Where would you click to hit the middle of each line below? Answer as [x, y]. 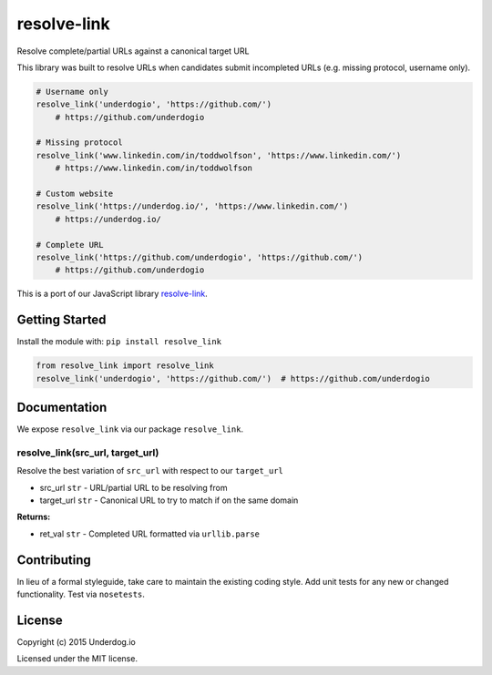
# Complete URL [70, 245]
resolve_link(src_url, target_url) [88, 453]
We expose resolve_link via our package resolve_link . [130, 429]
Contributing [54, 560]
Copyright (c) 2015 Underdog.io [76, 642]
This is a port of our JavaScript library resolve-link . [113, 294]
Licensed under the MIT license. [77, 659]
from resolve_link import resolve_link [125, 366]
